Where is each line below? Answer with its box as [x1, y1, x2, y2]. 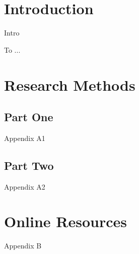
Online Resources [4, 211, 127, 232]
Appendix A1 [4, 132, 45, 143]
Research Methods [4, 74, 135, 95]
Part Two [4, 157, 54, 173]
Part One [4, 109, 53, 125]
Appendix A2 [4, 181, 45, 192]
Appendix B [4, 240, 42, 251]
